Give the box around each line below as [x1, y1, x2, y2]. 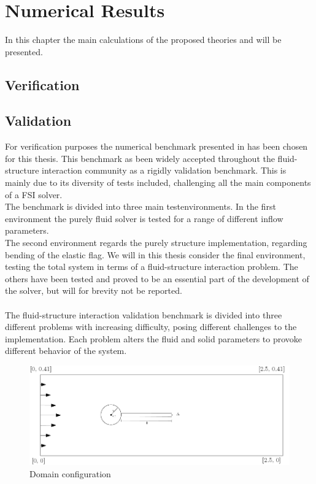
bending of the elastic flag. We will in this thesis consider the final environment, [5, 248, 306, 261]
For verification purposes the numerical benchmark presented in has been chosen [5, 140, 308, 153]
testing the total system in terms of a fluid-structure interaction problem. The [5, 260, 298, 273]
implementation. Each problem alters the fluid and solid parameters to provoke [5, 332, 303, 345]
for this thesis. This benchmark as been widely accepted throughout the [5, 152, 275, 164]
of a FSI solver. [5, 188, 63, 201]
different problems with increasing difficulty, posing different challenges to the [5, 320, 297, 333]
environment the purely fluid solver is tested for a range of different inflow [5, 212, 283, 225]
